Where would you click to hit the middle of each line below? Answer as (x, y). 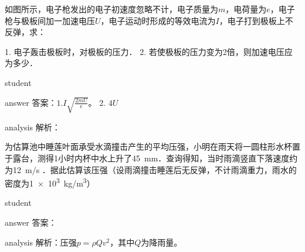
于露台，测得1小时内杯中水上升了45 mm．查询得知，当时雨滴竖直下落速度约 (151, 158)
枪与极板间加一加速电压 (50, 20)
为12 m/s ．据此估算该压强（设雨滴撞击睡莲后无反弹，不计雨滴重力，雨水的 (151, 169)
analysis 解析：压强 (41, 242)
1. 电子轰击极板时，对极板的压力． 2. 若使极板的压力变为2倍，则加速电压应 (149, 51)
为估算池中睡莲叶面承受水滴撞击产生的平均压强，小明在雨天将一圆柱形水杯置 (152, 146)
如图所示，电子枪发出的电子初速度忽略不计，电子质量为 (111, 9)
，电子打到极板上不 (256, 20)
